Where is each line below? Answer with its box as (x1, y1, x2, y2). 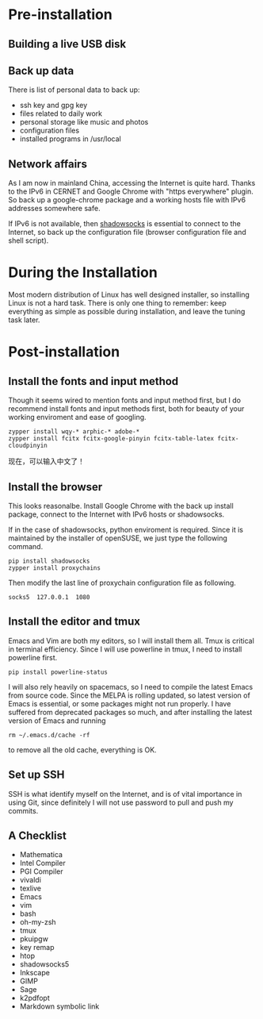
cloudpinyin (8, 442, 48, 450)
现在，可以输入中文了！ (8, 456, 85, 466)
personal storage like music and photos (19, 117, 149, 127)
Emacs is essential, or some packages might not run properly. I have (8, 698, 231, 708)
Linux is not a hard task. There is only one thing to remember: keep (8, 298, 227, 308)
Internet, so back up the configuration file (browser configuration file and (8, 228, 247, 237)
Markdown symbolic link (19, 1002, 100, 1011)
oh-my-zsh (19, 917, 57, 927)
